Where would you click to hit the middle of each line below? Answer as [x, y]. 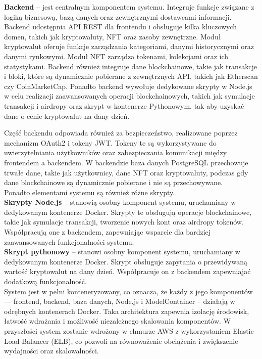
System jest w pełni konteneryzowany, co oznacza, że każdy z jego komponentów [128, 291]
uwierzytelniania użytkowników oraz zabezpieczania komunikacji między [116, 152]
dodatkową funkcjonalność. [45, 281]
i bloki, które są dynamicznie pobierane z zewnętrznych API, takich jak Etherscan [131, 76]
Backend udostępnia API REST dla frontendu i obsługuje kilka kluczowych [121, 27]
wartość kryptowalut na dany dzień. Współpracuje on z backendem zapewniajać [127, 271]
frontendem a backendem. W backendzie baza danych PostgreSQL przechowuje [126, 162]
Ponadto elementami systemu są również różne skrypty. [90, 192]
